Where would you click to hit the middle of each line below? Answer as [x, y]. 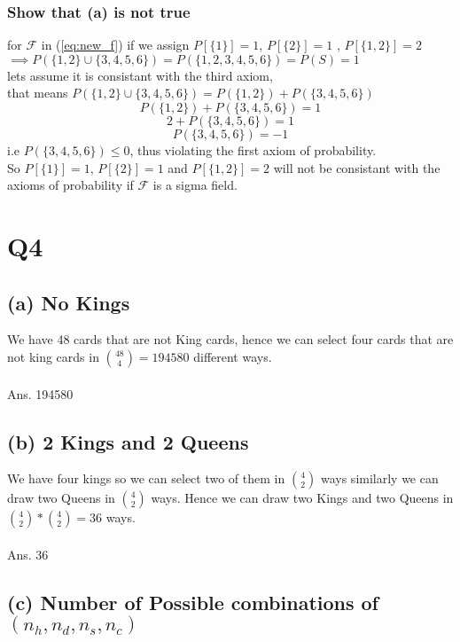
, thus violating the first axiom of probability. [253, 150]
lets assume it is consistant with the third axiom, [140, 75]
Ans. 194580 [40, 393]
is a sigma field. [195, 185]
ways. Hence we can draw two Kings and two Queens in [302, 498]
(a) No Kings [69, 302]
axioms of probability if [70, 185]
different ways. [233, 356]
